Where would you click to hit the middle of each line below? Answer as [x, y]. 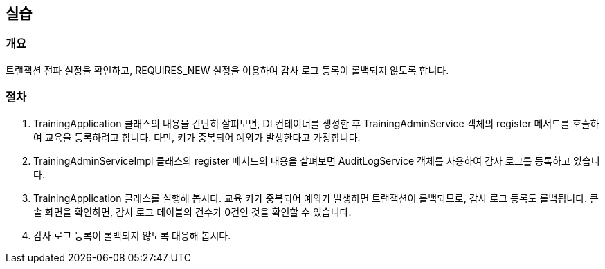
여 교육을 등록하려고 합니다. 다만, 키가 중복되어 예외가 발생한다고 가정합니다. [197, 137]
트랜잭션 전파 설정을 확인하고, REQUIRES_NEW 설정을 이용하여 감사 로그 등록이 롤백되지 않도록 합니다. [227, 70]
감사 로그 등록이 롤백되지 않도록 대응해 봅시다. [132, 235]
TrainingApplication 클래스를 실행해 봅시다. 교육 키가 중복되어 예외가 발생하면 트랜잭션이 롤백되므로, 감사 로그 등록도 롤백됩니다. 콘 [316, 198]
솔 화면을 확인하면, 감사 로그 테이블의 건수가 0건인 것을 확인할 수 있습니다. [192, 212]
